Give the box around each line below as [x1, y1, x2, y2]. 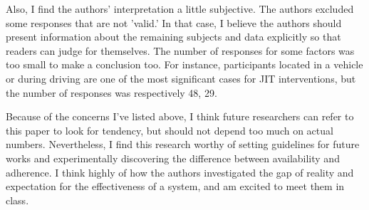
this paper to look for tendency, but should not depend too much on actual [6, 122, 333, 137]
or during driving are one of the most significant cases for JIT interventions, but [6, 70, 356, 85]
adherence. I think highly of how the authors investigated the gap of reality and [6, 164, 354, 179]
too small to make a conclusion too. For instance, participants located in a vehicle [6, 57, 363, 72]
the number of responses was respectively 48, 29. [6, 85, 217, 100]
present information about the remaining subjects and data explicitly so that [6, 29, 341, 44]
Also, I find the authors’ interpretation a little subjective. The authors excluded [6, 1, 354, 16]
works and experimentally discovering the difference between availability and [6, 150, 340, 165]
